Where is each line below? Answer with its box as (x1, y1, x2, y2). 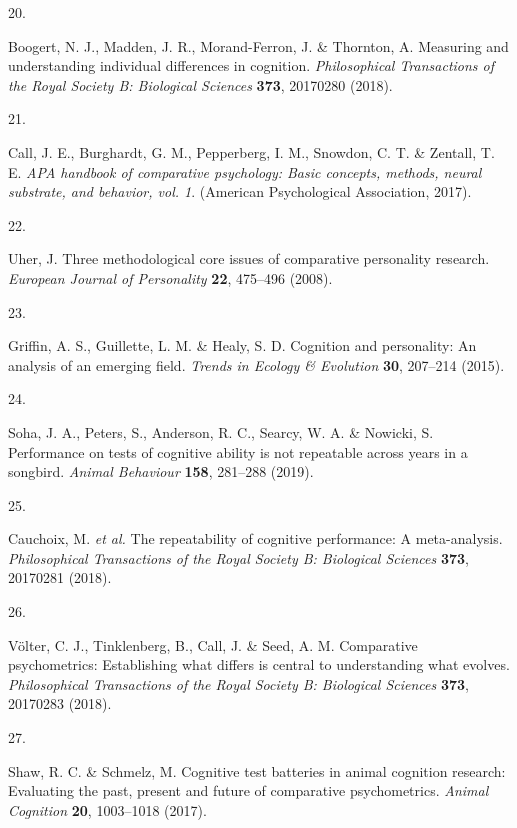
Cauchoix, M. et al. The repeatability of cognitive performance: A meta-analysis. (8, 528, 503, 549)
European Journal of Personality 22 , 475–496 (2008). (8, 267, 333, 288)
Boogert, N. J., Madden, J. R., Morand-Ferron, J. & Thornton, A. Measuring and (8, 35, 509, 56)
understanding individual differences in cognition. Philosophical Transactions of (8, 55, 495, 76)
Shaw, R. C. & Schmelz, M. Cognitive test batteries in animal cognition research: (8, 760, 506, 781)
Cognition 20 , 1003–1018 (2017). (8, 799, 207, 820)
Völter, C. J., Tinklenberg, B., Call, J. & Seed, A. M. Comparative (8, 634, 418, 655)
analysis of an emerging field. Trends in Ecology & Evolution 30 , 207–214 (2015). (8, 354, 505, 375)
